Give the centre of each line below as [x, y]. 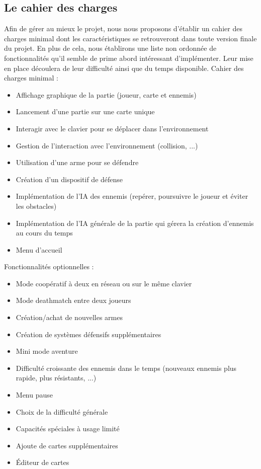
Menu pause [34, 395]
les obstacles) [36, 206]
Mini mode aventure [47, 351]
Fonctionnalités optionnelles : [49, 266]
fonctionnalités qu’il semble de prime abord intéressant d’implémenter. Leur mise [129, 58]
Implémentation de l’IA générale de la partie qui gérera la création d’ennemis [135, 223]
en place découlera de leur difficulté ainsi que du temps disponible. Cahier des [124, 68]
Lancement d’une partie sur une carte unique [85, 111]
